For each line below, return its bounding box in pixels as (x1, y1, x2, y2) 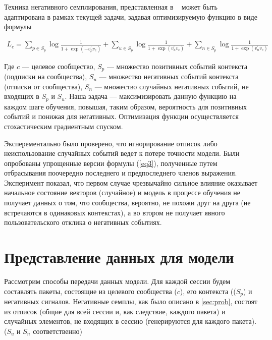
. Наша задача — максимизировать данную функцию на (65, 91, 237, 101)
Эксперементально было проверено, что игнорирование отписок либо (4, 138, 217, 148)
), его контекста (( (180, 286, 236, 296)
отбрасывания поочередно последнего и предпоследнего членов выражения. (4, 167, 237, 178)
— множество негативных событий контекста (99, 71, 239, 82)
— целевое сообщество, (22, 61, 95, 71)
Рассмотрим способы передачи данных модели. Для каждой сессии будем (4, 275, 231, 286)
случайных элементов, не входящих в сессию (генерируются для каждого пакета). (4, 316, 257, 326)
